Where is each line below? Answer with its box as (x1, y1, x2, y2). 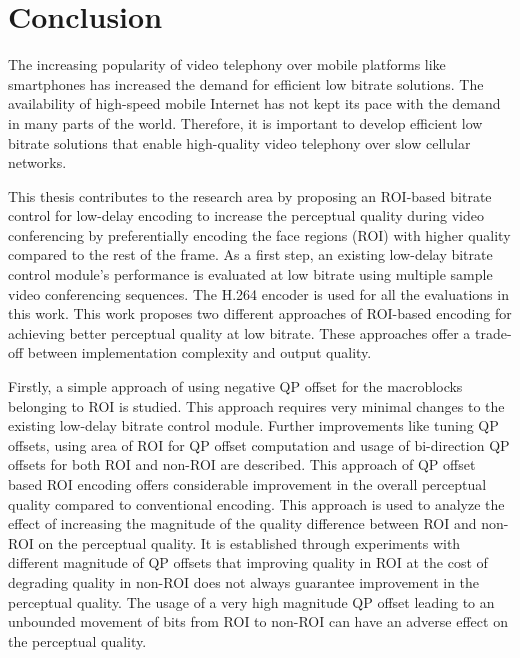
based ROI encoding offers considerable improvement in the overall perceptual (8, 474, 487, 494)
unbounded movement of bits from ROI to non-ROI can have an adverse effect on (8, 611, 508, 632)
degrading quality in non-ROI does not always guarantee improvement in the (8, 571, 480, 592)
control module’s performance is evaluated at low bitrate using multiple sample (8, 264, 493, 285)
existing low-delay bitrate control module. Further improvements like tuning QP (8, 415, 499, 436)
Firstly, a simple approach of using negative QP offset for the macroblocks (8, 376, 463, 397)
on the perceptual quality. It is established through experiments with (38, 532, 461, 553)
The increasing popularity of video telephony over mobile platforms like (8, 54, 446, 75)
